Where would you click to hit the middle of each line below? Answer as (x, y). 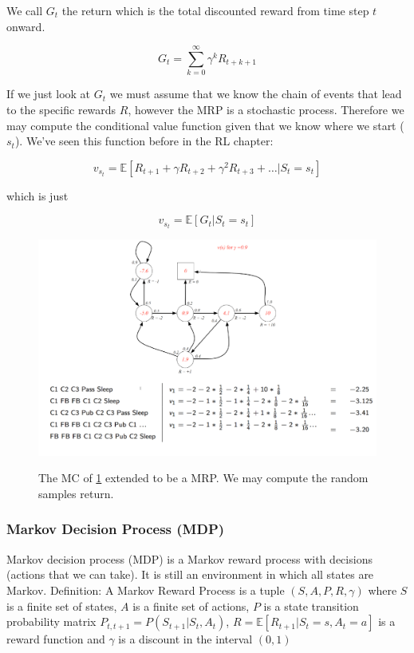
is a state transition (311, 606)
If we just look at (49, 94)
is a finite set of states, (62, 606)
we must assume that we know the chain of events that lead (256, 94)
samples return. (76, 493)
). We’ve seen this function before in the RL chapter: (144, 141)
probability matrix (51, 621)
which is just (37, 195)
